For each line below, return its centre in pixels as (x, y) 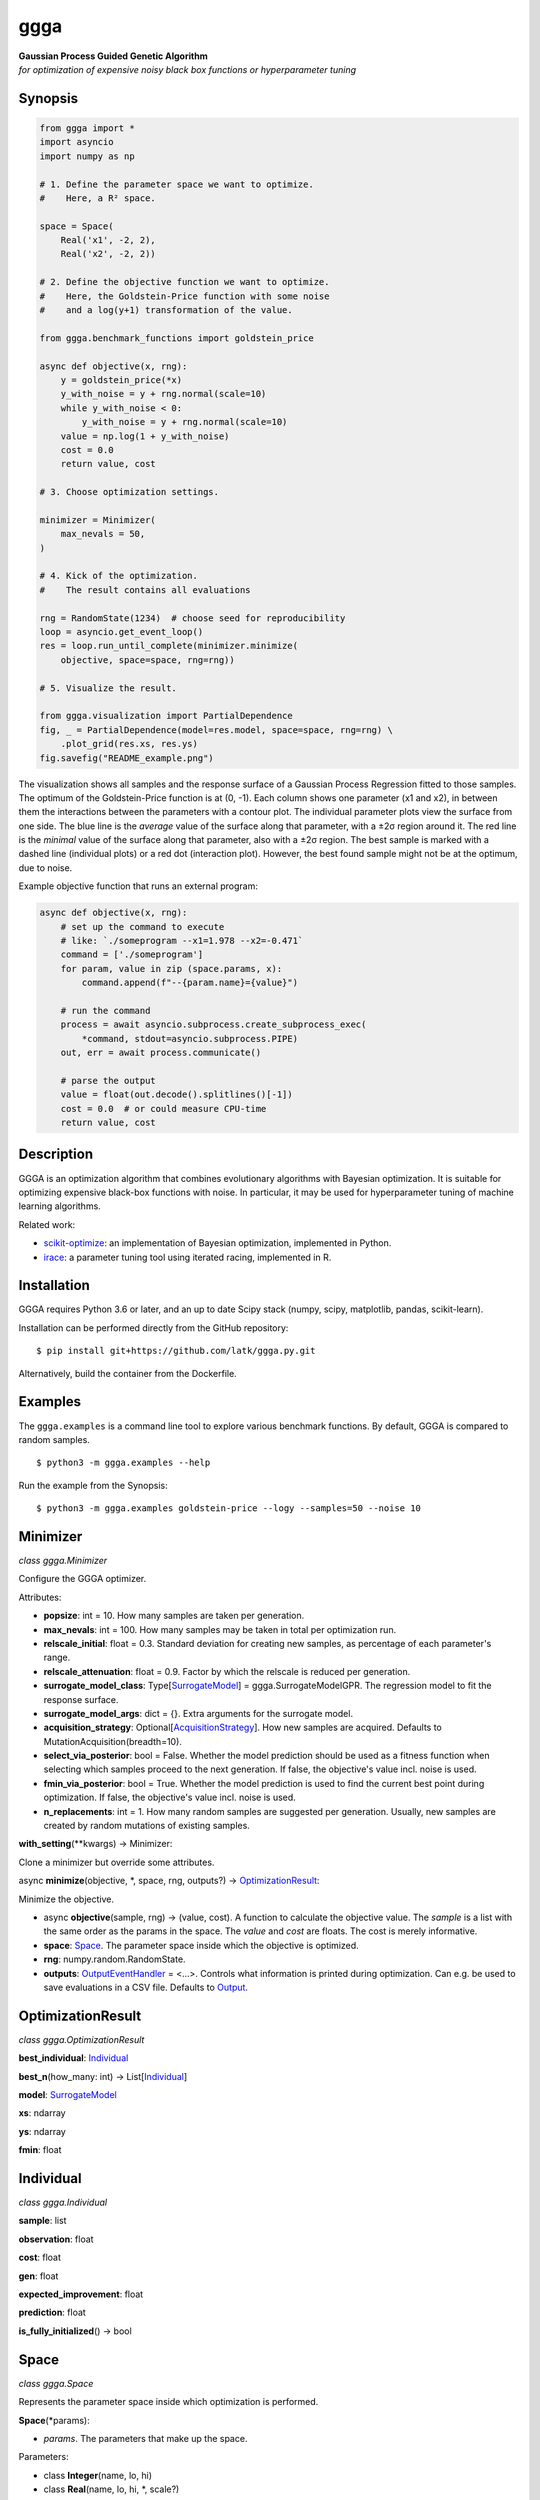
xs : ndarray (42, 2113)
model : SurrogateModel (67, 2094)
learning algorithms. (60, 1206)
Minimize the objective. (66, 1899)
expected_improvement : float (81, 2294)
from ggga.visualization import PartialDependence (166, 716)
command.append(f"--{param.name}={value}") (190, 983)
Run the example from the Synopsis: (93, 1485)
